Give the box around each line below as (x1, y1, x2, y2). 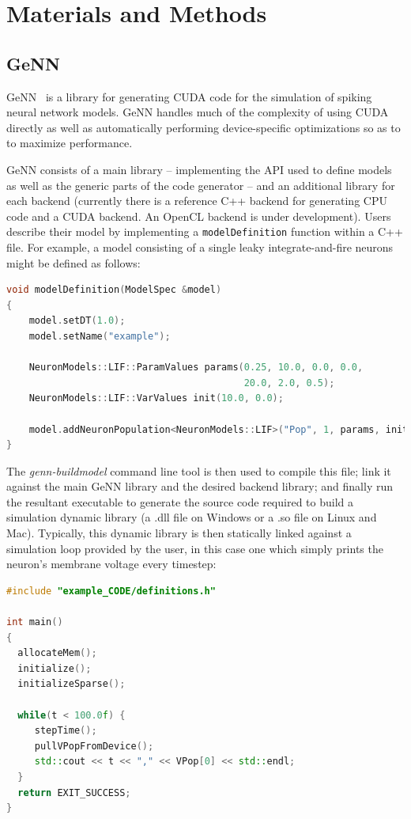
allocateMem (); (17, 647, 97, 659)
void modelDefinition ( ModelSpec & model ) (6, 284, 222, 296)
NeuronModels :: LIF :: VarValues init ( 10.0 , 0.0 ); (28, 392, 284, 404)
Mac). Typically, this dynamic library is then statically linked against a (6, 525, 352, 541)
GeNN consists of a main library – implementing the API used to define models (6, 161, 392, 177)
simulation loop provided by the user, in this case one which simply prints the (6, 540, 383, 556)
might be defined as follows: (6, 254, 141, 271)
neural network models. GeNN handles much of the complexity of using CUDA (6, 104, 389, 120)
